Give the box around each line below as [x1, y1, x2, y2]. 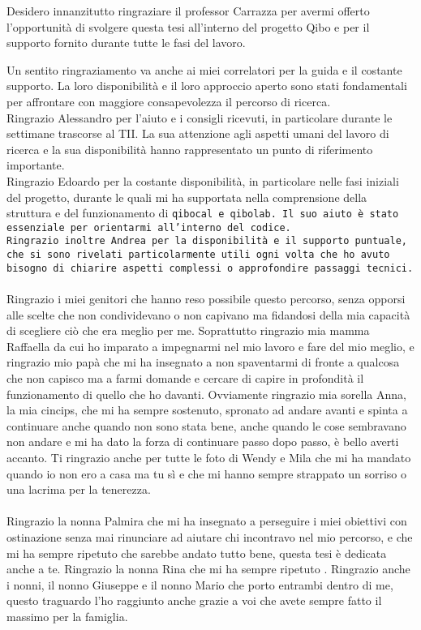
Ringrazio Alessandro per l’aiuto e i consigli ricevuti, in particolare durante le [6, 109, 393, 126]
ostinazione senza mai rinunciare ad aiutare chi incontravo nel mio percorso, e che [6, 528, 413, 545]
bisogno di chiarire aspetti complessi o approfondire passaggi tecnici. [6, 262, 414, 274]
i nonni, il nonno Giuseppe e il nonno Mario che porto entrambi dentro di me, [6, 576, 393, 593]
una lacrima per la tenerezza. [6, 481, 151, 498]
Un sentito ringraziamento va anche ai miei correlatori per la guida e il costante [6, 61, 402, 78]
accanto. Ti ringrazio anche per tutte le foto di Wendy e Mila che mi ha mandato [6, 448, 411, 465]
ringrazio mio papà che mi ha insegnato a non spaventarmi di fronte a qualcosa [6, 354, 400, 371]
